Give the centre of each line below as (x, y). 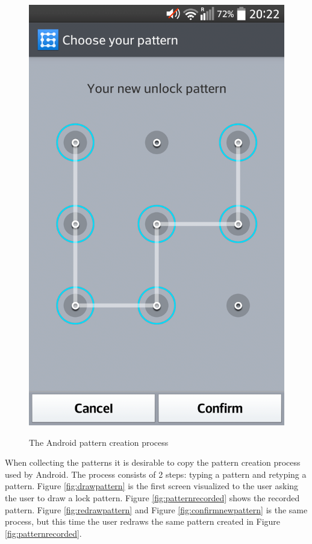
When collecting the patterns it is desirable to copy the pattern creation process (153, 462)
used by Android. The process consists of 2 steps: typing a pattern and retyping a (156, 474)
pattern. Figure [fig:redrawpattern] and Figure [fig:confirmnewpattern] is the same (156, 509)
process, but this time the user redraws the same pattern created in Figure (143, 521)
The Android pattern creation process (99, 442)
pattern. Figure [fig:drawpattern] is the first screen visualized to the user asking (152, 486)
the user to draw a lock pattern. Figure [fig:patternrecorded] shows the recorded (152, 498)
